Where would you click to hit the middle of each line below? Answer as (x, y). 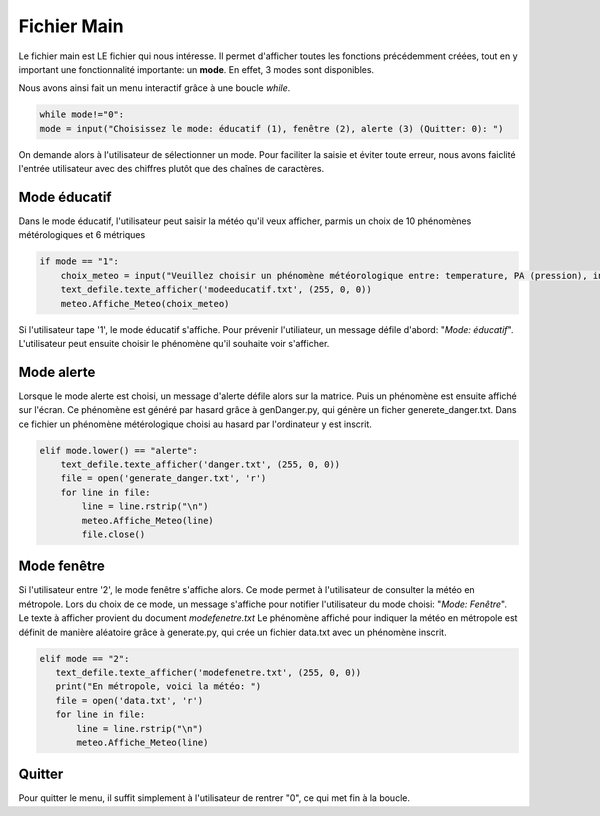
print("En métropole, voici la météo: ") (158, 686)
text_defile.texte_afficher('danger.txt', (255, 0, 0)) (200, 464)
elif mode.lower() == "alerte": (119, 450)
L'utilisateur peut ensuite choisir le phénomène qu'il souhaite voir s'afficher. (174, 343)
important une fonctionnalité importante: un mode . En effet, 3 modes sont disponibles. (196, 69)
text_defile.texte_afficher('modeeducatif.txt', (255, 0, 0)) (216, 289)
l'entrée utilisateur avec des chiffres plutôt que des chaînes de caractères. (171, 169)
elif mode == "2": (84, 658)
